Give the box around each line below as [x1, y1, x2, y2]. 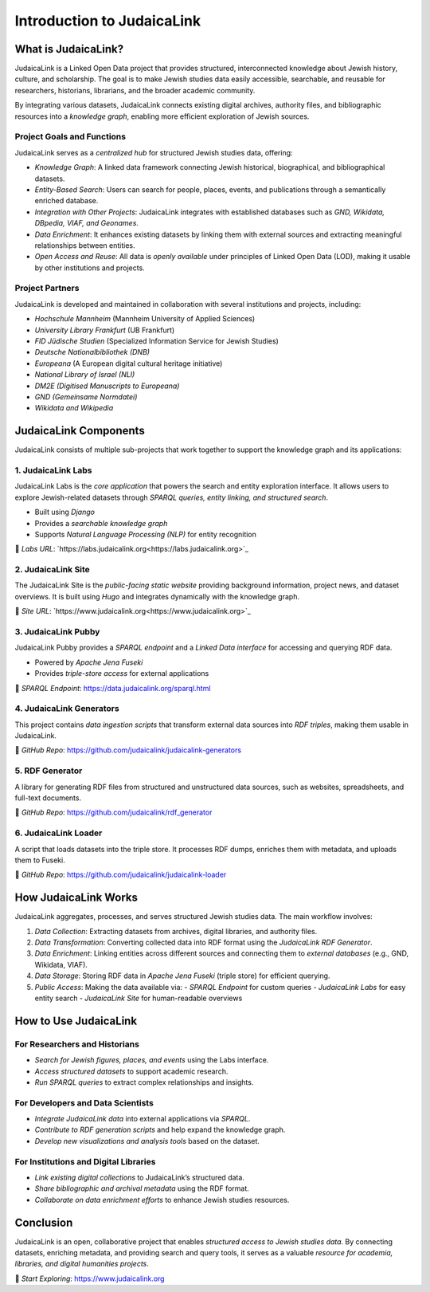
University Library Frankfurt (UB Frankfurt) [34, 325, 175, 335]
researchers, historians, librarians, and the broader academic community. [14, 85, 256, 95]
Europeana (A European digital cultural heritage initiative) [34, 359, 223, 368]
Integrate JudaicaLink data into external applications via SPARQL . [34, 1114, 251, 1124]
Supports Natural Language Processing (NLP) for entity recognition [34, 529, 256, 539]
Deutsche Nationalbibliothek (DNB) [34, 348, 150, 357]
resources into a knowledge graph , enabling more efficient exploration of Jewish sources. [14, 112, 310, 121]
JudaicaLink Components [14, 424, 145, 438]
